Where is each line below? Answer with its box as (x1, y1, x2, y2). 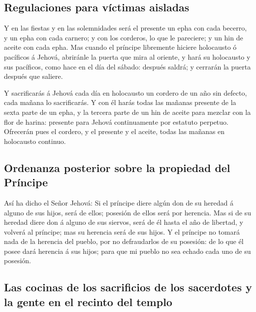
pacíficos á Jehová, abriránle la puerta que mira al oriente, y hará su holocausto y (4, 51, 251, 62)
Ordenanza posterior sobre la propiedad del (4, 160, 230, 175)
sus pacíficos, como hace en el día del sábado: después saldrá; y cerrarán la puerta (4, 61, 251, 71)
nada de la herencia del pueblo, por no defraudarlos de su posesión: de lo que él (4, 236, 244, 246)
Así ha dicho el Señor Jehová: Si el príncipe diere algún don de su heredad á (4, 197, 234, 208)
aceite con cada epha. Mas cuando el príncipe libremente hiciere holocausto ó (4, 42, 237, 52)
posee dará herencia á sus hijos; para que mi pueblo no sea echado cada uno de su (4, 245, 251, 256)
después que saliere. (4, 71, 63, 81)
